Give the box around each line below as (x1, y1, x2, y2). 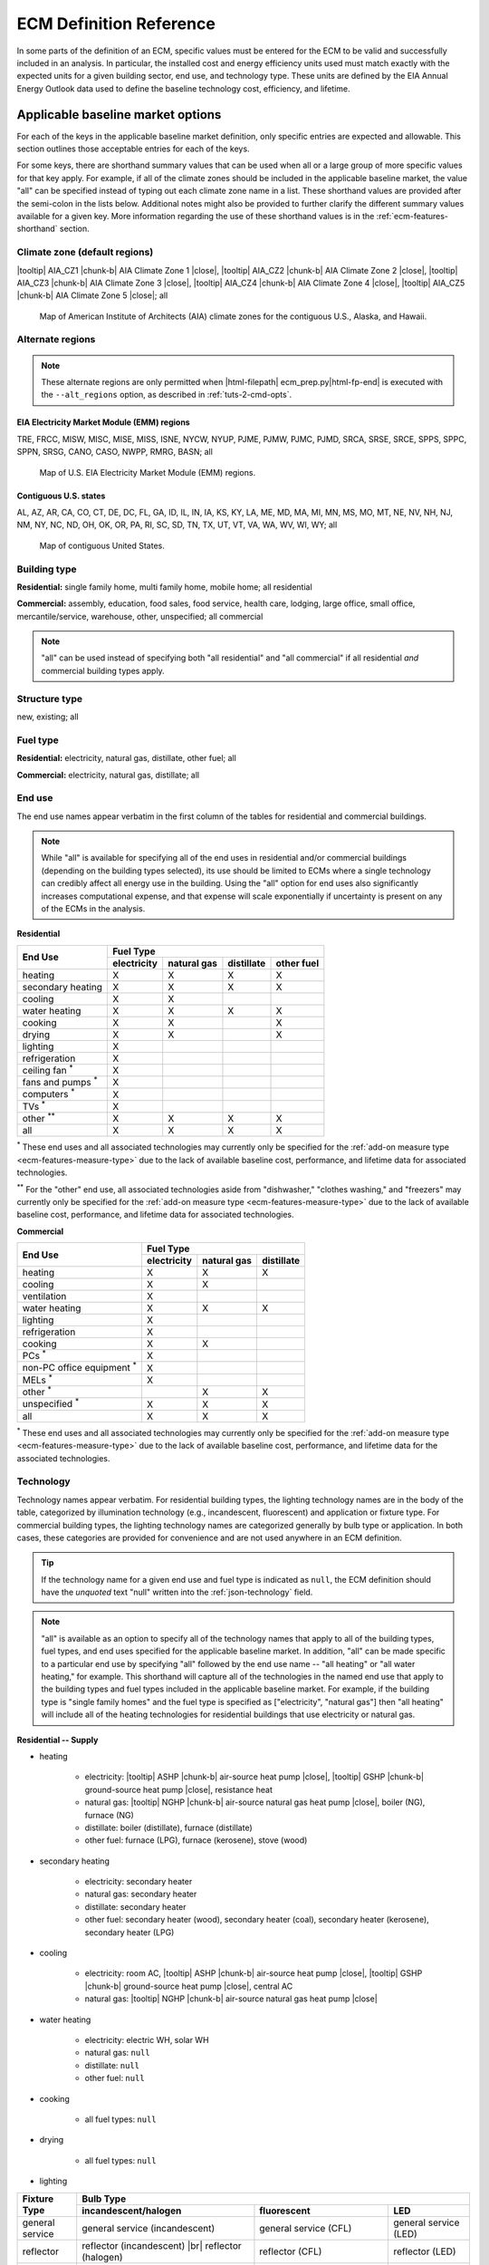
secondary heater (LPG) (84, 1926, 175, 1938)
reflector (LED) (393, 2245, 456, 2258)
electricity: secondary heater (84, 1876, 193, 1887)
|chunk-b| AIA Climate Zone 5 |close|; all (16, 290, 168, 301)
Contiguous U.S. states (16, 490, 106, 501)
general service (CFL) (259, 2222, 352, 2234)
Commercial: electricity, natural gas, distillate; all (16, 769, 199, 780)
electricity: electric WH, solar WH (84, 2035, 209, 2045)
